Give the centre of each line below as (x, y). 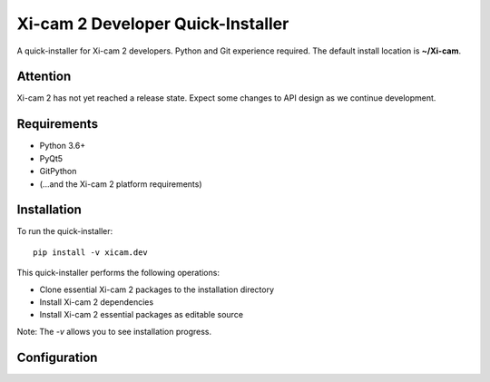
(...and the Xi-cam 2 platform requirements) (121, 184)
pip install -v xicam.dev (91, 252)
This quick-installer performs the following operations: (118, 273)
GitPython (58, 171)
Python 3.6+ (63, 146)
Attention (44, 77)
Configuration (57, 357)
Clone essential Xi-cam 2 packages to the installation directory (157, 289)
